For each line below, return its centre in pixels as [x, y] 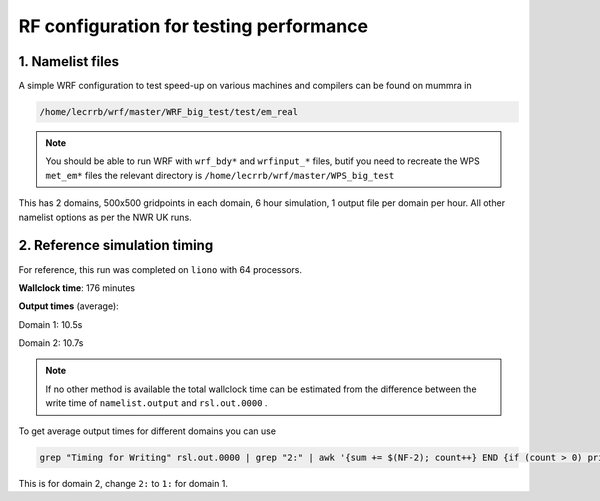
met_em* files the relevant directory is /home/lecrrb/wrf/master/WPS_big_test [220, 175]
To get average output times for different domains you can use [147, 431]
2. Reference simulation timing [116, 245]
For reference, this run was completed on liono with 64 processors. [160, 269]
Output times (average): [68, 306]
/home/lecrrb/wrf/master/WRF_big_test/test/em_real [169, 112]
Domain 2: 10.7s [51, 343]
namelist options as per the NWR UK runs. [105, 217]
